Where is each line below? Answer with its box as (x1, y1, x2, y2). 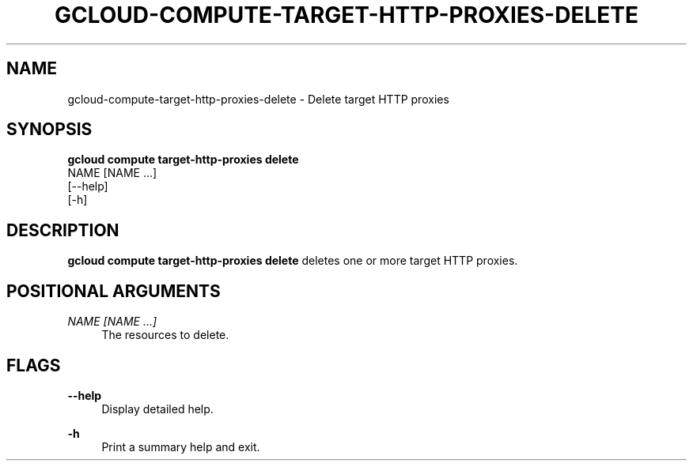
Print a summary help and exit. (101, 439, 260, 454)
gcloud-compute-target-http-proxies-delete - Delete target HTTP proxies (67, 92, 449, 106)
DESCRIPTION (6, 220, 119, 240)
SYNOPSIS (6, 119, 93, 140)
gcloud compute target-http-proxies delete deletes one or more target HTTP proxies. (67, 254, 518, 268)
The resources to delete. (101, 328, 229, 342)
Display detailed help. (101, 401, 214, 416)
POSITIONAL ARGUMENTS (6, 281, 221, 301)
